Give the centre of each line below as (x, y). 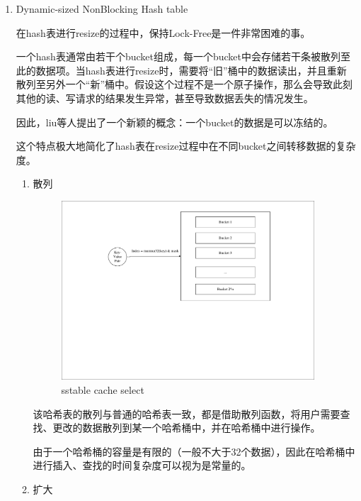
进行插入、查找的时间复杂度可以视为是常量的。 (142, 465)
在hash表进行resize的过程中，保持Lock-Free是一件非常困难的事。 (163, 32)
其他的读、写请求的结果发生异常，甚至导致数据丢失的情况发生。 (165, 98)
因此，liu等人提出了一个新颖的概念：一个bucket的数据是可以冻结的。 (174, 122)
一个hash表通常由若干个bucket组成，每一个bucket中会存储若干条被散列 (178, 56)
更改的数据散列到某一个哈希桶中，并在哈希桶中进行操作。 (187, 428)
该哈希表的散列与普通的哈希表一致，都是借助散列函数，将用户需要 (187, 413)
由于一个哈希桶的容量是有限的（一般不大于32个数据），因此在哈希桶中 (194, 451)
